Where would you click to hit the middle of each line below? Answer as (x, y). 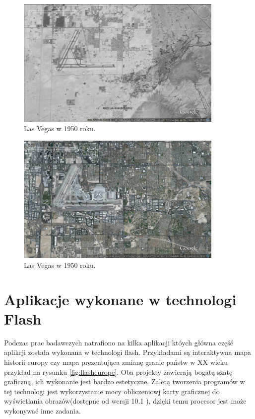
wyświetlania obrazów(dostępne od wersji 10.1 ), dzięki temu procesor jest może (125, 401)
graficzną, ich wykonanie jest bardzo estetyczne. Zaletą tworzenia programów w (125, 381)
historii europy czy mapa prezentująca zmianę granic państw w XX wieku (116, 362)
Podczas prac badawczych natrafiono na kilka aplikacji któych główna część (119, 342)
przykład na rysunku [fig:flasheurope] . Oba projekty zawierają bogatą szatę (118, 372)
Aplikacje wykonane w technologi (120, 299)
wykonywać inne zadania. (42, 411)
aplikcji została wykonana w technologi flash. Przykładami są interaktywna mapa (127, 352)
